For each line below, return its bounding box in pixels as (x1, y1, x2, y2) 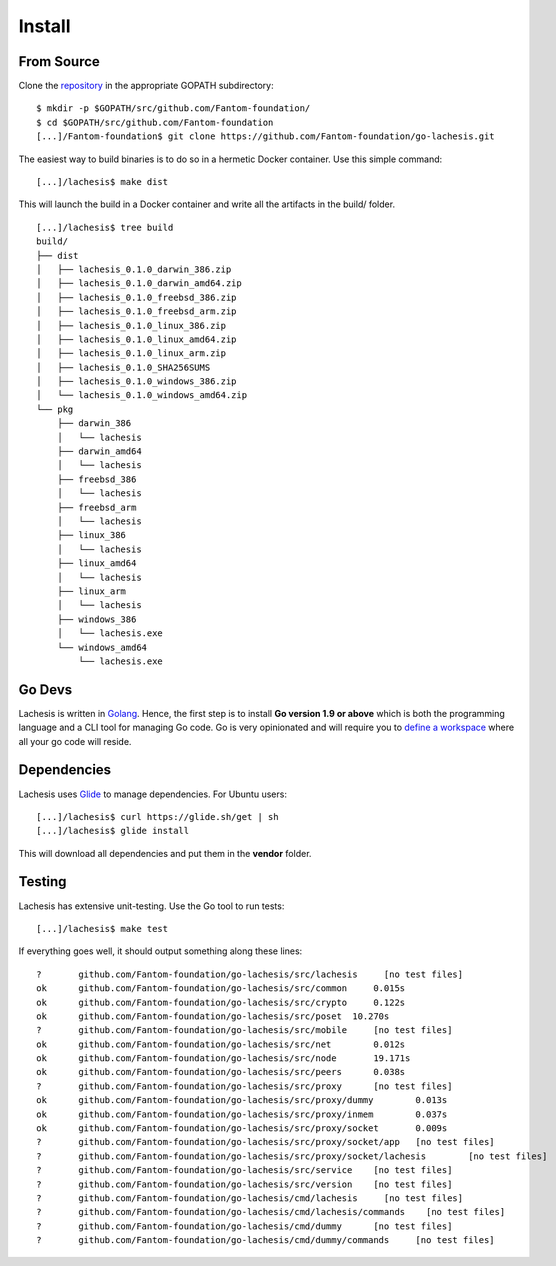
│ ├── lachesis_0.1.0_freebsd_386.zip (36, 291, 237, 303)
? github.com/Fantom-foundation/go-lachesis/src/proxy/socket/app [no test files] (36, 1136, 495, 1148)
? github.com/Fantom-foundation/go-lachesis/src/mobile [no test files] (36, 1025, 453, 1036)
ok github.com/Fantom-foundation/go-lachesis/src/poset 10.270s (36, 1010, 390, 1022)
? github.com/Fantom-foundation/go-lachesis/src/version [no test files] (36, 1178, 453, 1190)
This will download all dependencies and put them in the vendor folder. (18, 847, 312, 859)
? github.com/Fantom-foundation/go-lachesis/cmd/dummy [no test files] (36, 1220, 453, 1232)
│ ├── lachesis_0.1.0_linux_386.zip (36, 320, 227, 331)
